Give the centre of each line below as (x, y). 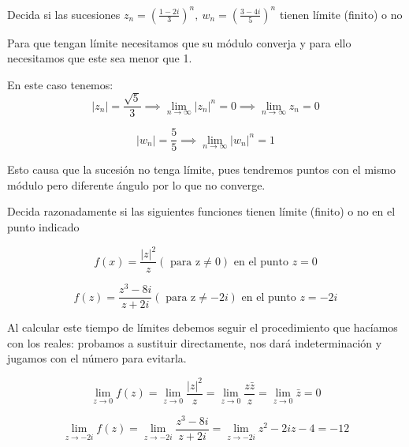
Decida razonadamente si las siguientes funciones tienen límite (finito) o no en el (201, 211)
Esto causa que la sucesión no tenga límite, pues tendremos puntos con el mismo (202, 169)
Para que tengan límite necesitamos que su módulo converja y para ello (179, 42)
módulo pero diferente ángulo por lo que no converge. (136, 184)
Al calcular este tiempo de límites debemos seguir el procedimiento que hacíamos (203, 327)
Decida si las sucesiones (64, 14)
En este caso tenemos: (60, 84)
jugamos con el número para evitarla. (97, 358)
